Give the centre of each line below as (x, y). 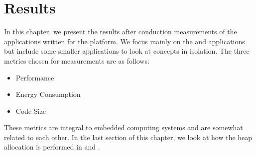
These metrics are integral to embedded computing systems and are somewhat (124, 127)
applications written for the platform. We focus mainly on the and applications (125, 41)
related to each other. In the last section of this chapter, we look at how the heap (128, 137)
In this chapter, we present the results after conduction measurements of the (121, 32)
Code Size (31, 111)
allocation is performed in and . (52, 147)
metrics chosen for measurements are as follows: (77, 60)
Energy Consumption (48, 94)
